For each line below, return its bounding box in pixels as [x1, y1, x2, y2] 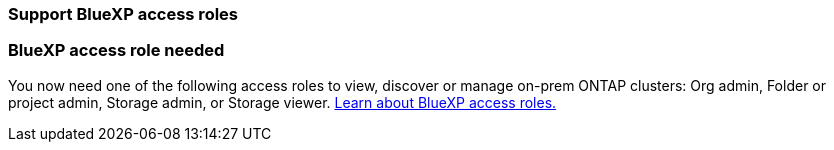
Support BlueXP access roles [8, 4, 239, 24]
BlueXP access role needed [8, 40, 225, 61]
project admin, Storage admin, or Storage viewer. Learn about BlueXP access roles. [8, 93, 557, 111]
